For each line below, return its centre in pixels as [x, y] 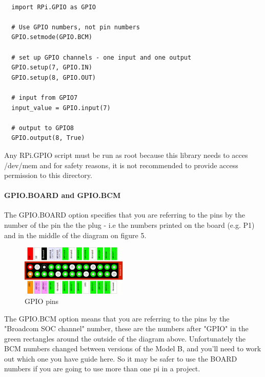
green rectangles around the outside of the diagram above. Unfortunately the [125, 338]
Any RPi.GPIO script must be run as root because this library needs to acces [126, 155]
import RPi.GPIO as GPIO [54, 7]
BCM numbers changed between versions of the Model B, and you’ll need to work [133, 348]
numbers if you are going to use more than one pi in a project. [102, 369]
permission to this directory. [48, 175]
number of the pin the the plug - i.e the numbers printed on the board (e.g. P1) [129, 225]
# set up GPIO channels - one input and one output [101, 57]
